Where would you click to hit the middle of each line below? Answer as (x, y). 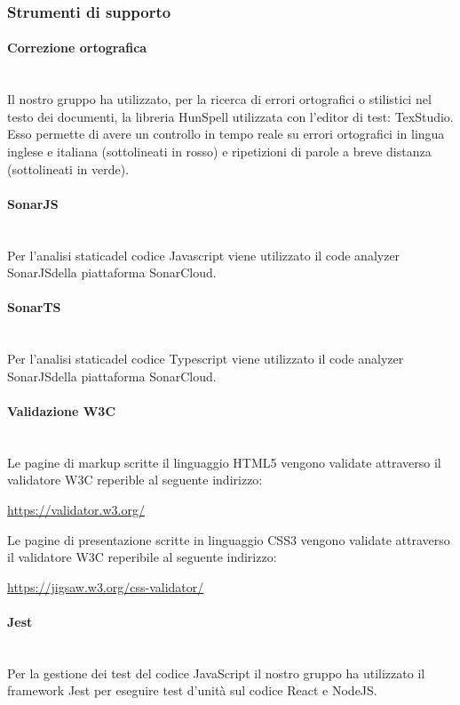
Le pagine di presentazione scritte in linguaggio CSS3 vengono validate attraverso (229, 539)
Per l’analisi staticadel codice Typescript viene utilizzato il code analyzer (206, 359)
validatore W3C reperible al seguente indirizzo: (135, 480)
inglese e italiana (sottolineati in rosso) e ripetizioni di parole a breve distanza (219, 152)
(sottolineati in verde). (68, 168)
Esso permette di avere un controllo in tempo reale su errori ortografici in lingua (226, 134)
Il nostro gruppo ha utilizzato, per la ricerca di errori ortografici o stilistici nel (219, 99)
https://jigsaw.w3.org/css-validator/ (106, 586)
